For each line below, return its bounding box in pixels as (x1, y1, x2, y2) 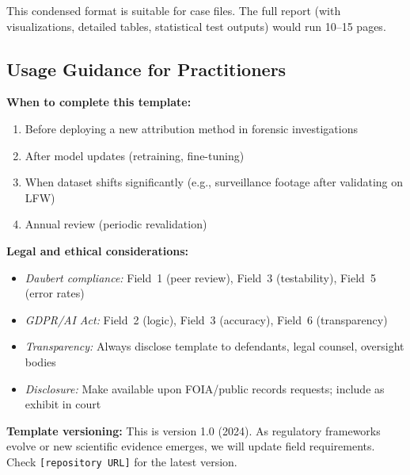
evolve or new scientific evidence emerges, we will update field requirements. (6, 438, 375, 454)
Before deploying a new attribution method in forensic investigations (25, 120, 358, 136)
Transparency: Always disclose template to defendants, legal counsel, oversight (25, 338, 404, 354)
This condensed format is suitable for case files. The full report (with (6, 2, 341, 18)
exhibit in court (25, 396, 101, 412)
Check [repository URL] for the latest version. (6, 453, 237, 469)
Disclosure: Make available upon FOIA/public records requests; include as (25, 380, 385, 396)
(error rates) (25, 285, 85, 301)
